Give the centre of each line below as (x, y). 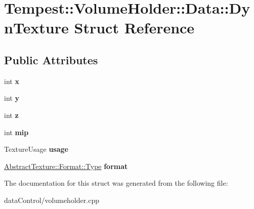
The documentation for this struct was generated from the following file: (116, 183)
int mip (16, 132)
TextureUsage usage (36, 149)
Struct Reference (134, 28)
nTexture (36, 28)
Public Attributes (51, 59)
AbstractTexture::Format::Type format (66, 166)
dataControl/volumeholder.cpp (52, 200)
